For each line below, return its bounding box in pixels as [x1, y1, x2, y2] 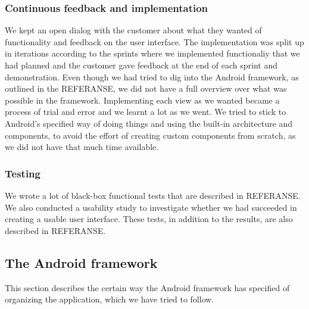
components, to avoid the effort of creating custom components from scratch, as [5, 129, 296, 141]
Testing [5, 166, 40, 180]
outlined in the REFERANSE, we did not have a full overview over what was [5, 82, 287, 95]
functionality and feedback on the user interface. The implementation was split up [5, 35, 304, 48]
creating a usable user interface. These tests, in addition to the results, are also [5, 213, 293, 225]
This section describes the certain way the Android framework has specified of [5, 281, 290, 294]
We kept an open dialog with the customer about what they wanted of [5, 24, 262, 36]
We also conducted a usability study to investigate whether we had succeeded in [5, 201, 297, 213]
